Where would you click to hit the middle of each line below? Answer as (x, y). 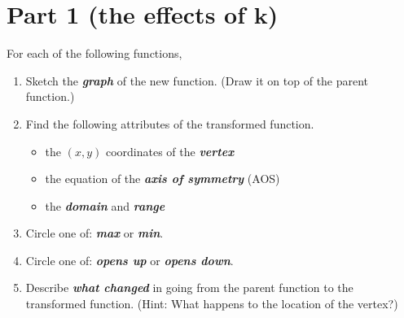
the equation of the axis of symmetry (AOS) (162, 179)
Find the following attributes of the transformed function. (170, 123)
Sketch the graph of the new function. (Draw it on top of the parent (197, 80)
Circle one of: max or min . (94, 233)
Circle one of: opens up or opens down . (130, 260)
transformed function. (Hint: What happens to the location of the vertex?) (212, 304)
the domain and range (105, 205)
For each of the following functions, (94, 53)
